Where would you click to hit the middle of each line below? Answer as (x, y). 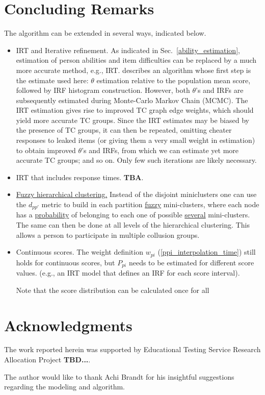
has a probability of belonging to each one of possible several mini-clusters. (133, 215)
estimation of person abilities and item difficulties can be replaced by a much (136, 60)
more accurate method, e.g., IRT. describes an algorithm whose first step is (134, 70)
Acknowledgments (68, 325)
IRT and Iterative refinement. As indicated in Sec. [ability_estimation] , (128, 50)
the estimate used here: (52, 80)
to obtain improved (46, 150)
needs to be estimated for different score (191, 262)
